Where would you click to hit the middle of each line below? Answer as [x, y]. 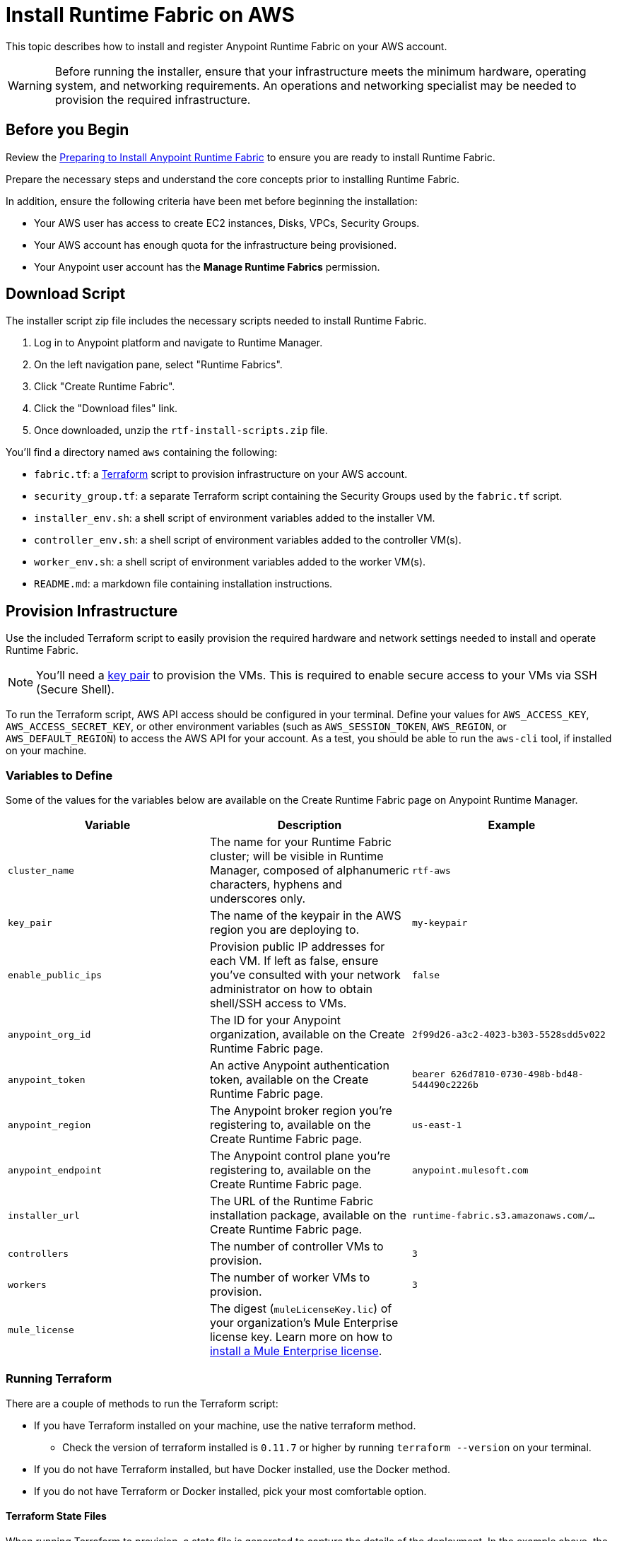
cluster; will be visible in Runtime [296, 856]
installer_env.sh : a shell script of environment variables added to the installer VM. [235, 518]
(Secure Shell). [75, 690]
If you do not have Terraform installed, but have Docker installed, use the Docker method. [242, 1469]
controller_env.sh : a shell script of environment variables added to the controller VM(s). [248, 540]
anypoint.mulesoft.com [470, 1170]
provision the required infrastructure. [153, 99]
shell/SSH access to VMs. [278, 1003]
